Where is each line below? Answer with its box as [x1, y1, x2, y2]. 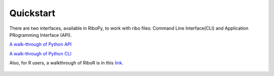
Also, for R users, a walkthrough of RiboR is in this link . [9, 60, 124, 66]
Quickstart [9, 8, 56, 19]
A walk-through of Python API [9, 41, 72, 47]
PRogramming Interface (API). [9, 32, 72, 38]
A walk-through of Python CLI [9, 50, 72, 56]
